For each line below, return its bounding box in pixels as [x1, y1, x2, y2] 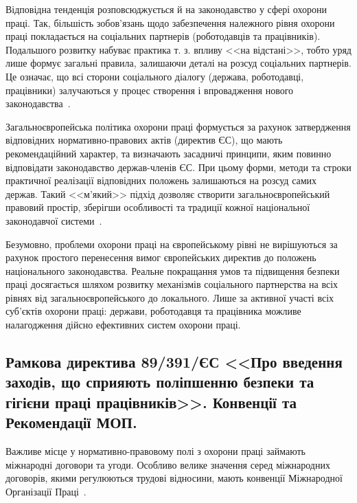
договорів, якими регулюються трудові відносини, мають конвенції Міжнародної [5, 471, 343, 485]
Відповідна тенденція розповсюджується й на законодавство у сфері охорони [5, 2, 327, 16]
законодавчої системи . [5, 213, 102, 227]
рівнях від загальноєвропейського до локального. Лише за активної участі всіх [5, 290, 334, 304]
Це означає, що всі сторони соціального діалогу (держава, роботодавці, [5, 69, 304, 83]
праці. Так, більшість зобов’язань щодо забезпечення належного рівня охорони [5, 15, 335, 30]
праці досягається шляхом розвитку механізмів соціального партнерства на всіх [5, 277, 338, 291]
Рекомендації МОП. [5, 412, 137, 433]
